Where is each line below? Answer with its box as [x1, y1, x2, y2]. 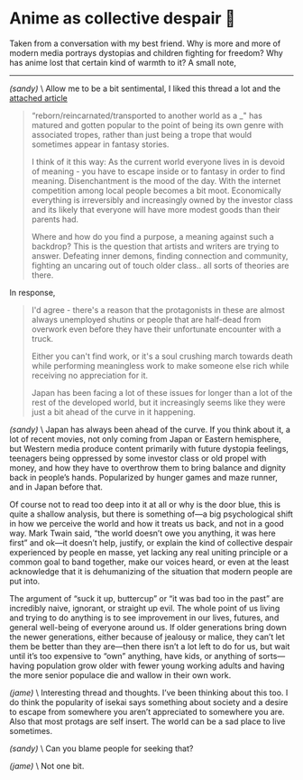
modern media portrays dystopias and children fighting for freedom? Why [9, 47, 284, 58]
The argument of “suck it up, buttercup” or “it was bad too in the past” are [9, 592, 284, 603]
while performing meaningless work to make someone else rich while [31, 360, 289, 371]
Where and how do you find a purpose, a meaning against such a [31, 231, 275, 242]
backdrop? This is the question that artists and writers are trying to [31, 241, 280, 252]
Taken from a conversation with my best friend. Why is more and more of [9, 38, 281, 49]
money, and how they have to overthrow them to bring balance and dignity [9, 462, 287, 473]
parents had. [31, 214, 79, 225]
